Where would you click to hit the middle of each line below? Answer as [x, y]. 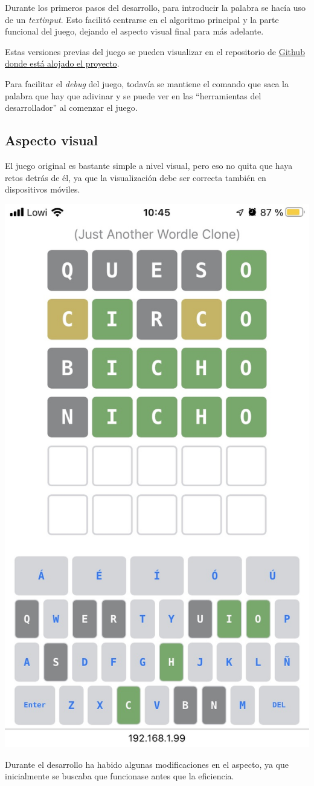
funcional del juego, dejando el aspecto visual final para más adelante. [134, 31]
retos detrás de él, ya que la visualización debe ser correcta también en [136, 177]
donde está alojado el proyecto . [62, 63]
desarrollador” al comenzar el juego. [71, 107]
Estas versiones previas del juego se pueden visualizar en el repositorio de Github [155, 51]
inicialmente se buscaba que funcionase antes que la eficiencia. [120, 776]
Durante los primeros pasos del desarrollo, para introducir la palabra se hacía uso [155, 7]
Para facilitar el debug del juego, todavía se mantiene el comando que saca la [147, 83]
